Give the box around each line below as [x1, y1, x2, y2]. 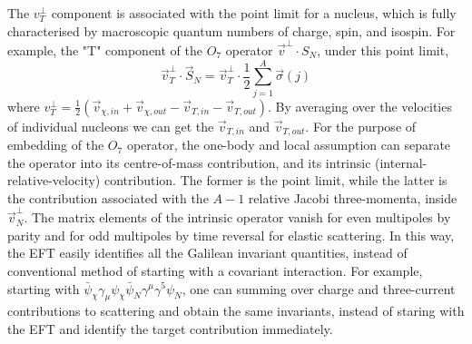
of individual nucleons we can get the [7, 116, 214, 135]
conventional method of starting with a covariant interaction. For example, [7, 260, 423, 280]
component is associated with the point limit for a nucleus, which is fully [51, 4, 457, 22]
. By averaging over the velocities [268, 96, 452, 115]
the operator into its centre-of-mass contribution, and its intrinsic [7, 152, 371, 172]
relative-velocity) [7, 171, 101, 190]
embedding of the [7, 135, 104, 154]
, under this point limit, [317, 40, 449, 59]
